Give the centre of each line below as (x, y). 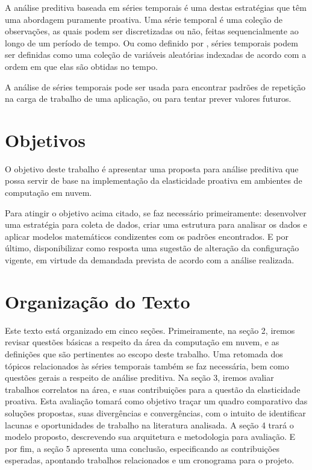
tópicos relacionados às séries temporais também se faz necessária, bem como (147, 365)
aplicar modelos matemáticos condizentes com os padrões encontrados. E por (147, 236)
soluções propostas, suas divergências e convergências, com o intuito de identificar (155, 412)
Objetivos (45, 139)
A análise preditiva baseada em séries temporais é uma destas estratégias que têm (156, 7)
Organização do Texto (98, 301)
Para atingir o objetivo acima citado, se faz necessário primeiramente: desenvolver (156, 212)
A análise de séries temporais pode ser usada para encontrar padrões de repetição (155, 86)
